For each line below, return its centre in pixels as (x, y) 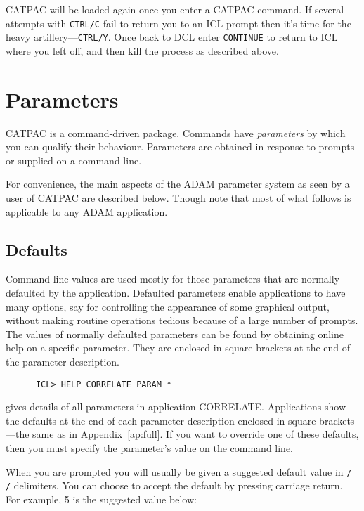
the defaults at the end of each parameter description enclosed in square (161, 420)
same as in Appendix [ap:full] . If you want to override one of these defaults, (196, 434)
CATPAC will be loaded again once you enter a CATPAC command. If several (175, 9)
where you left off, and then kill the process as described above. (142, 50)
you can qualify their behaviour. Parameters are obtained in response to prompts (180, 147)
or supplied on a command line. (74, 160)
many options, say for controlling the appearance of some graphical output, (168, 306)
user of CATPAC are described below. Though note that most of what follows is (178, 198)
